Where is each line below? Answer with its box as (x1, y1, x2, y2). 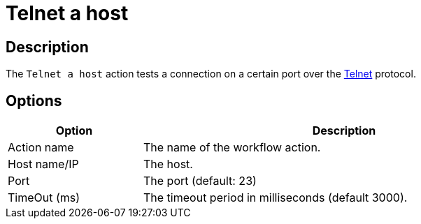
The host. (143, 157, 193, 172)
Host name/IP (8, 157, 79, 172)
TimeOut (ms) (8, 191, 80, 205)
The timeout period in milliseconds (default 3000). (143, 191, 408, 205)
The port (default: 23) (143, 174, 257, 188)
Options (6, 91, 62, 110)
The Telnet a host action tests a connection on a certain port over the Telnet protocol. (6, 68, 416, 80)
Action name (8, 140, 74, 155)
